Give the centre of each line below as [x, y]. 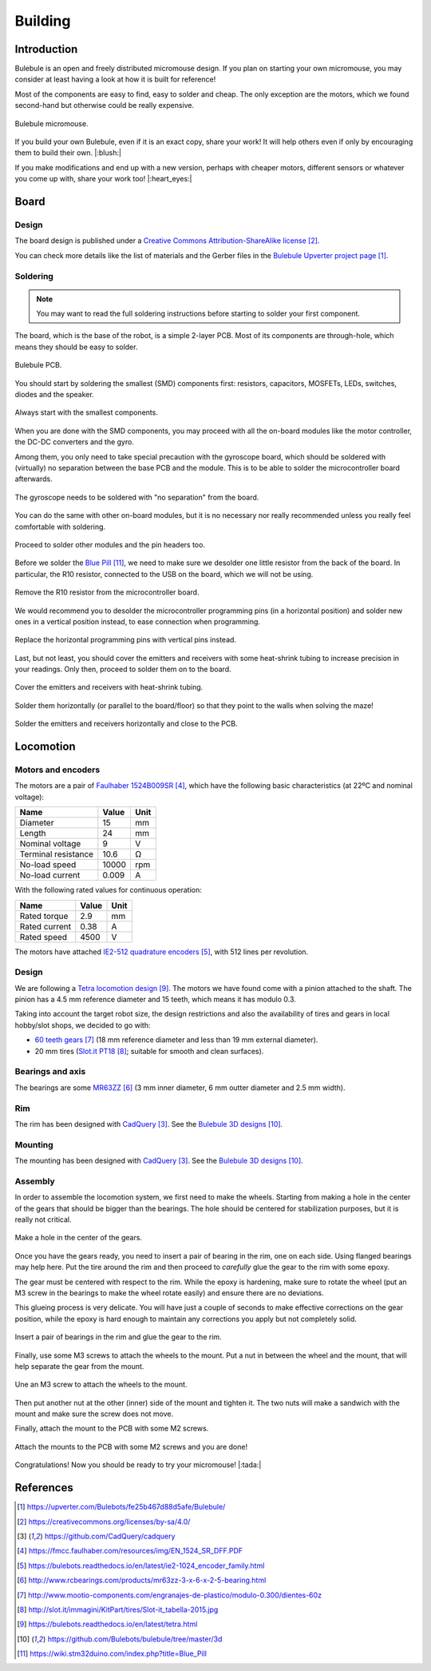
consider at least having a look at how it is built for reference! [115, 79]
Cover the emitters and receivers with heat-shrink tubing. [109, 687]
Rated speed [43, 937]
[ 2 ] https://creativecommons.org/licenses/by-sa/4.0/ [104, 1522]
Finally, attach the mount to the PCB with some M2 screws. [112, 1428]
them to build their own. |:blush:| [68, 153]
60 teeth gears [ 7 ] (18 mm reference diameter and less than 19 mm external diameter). [176, 1040]
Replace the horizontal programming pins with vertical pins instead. [126, 640]
